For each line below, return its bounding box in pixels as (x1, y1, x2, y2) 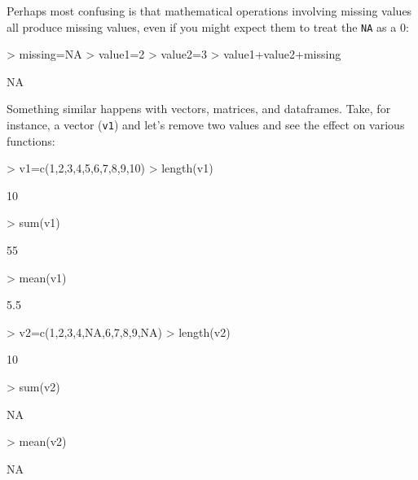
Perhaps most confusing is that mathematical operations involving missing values (7, 2, 412, 19)
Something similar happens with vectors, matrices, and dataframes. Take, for (7, 100, 391, 117)
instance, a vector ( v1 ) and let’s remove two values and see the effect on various (7, 116, 405, 133)
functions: (7, 132, 55, 149)
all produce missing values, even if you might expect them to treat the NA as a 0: (7, 18, 409, 35)
